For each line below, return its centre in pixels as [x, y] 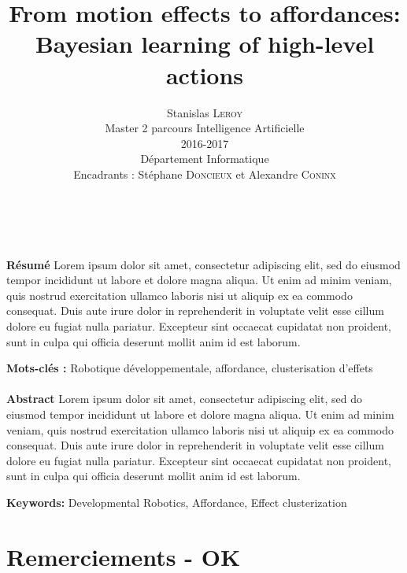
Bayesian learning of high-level [205, 44]
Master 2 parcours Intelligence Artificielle [205, 128]
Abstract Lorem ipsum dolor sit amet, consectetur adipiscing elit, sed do [184, 399]
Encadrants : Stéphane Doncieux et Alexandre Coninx [205, 174]
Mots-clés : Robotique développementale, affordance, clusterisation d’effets [190, 368]
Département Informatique [205, 159]
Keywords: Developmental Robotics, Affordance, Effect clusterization [177, 502]
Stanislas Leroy [205, 112]
